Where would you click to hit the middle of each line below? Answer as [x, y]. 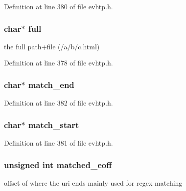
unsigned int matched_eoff [58, 164]
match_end [51, 84]
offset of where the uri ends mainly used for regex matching [93, 182]
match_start [54, 124]
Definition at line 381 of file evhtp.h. [58, 143]
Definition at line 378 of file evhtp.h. [58, 63]
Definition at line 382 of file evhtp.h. [58, 103]
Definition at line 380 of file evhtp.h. [58, 6]
